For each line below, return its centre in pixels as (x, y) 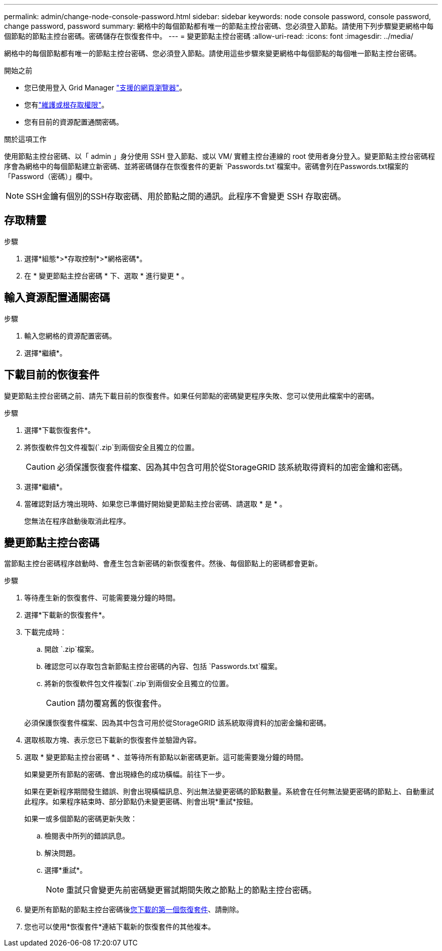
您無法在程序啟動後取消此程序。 (77, 521)
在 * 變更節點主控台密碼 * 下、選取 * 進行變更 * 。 (106, 275)
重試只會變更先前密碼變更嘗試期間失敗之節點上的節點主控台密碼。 (191, 890)
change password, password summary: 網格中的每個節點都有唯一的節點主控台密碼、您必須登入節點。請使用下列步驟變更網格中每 (219, 26)
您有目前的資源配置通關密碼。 (74, 122)
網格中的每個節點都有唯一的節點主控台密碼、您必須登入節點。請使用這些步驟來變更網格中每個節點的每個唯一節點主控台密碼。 (212, 53)
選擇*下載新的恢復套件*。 (67, 615)
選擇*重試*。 (66, 870)
